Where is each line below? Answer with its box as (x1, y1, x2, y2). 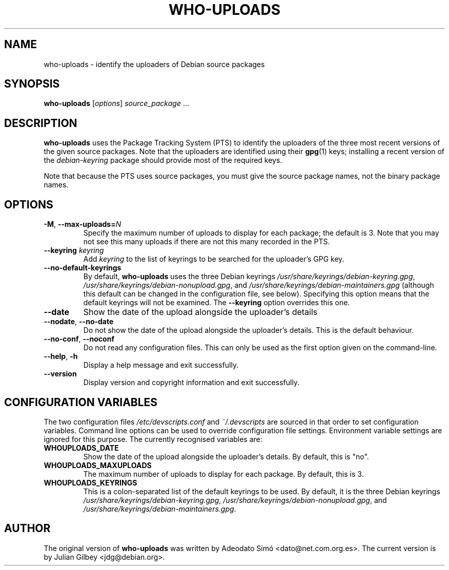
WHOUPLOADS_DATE (44, 443, 119, 452)
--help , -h (44, 352, 78, 361)
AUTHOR (4, 522, 51, 535)
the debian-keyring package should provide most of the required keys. (44, 156, 282, 165)
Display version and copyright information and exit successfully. (83, 378, 300, 387)
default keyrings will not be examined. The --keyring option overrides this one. (83, 298, 350, 307)
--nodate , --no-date (44, 317, 114, 326)
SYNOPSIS (4, 77, 60, 91)
